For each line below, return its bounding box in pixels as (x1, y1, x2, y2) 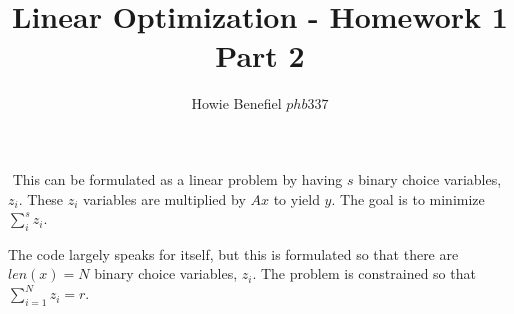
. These (18, 188, 64, 209)
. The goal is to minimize (331, 188, 485, 209)
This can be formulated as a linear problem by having (12, 168, 343, 189)
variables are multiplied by (83, 188, 246, 209)
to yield (273, 188, 320, 209)
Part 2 (215, 35, 305, 76)
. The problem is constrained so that (252, 263, 476, 284)
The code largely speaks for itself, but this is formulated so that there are (8, 243, 459, 264)
